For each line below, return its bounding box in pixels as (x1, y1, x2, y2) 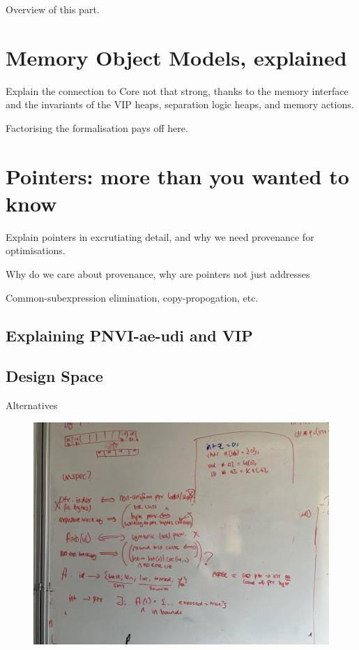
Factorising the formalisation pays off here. (6, 120, 188, 135)
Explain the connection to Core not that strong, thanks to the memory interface (6, 83, 349, 98)
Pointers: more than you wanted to (6, 161, 349, 190)
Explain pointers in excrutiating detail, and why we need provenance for (6, 229, 314, 244)
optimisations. (6, 243, 66, 258)
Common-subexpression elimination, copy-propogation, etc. (6, 290, 259, 304)
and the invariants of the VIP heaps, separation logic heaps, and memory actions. (6, 97, 354, 112)
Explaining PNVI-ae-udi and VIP (6, 324, 253, 346)
